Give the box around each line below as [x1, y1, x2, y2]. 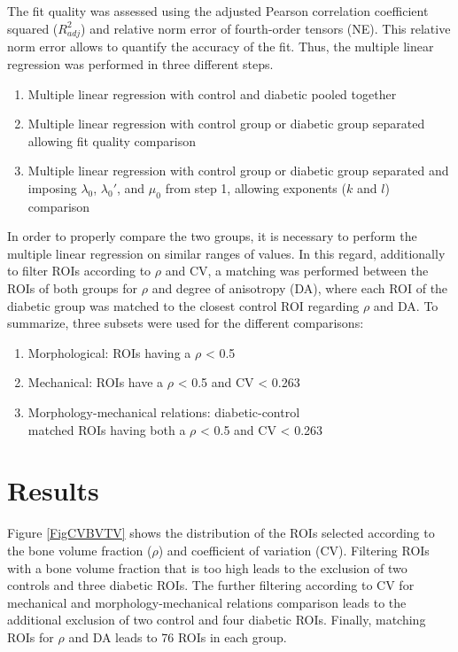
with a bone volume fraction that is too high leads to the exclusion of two [7, 558, 408, 577]
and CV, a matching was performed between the [165, 261, 429, 280]
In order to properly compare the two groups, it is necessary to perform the [7, 227, 417, 245]
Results [7, 472, 99, 508]
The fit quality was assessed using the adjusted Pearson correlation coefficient [7, 2, 429, 19]
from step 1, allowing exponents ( [165, 178, 346, 197]
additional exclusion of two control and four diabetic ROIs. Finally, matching [7, 610, 426, 629]
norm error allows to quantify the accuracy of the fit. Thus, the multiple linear [7, 37, 434, 56]
